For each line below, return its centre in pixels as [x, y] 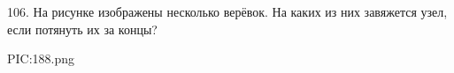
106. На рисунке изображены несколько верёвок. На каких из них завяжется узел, [227, 11]
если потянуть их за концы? [82, 29]
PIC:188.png [41, 58]
